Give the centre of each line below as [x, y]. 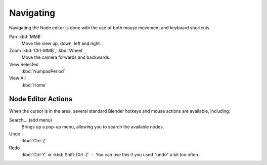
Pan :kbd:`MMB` [25, 37]
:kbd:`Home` [34, 85]
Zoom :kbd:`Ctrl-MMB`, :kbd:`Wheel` [46, 50]
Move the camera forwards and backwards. [66, 57]
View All [17, 78]
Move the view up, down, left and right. [61, 43]
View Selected [24, 64]
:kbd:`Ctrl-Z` [34, 141]
